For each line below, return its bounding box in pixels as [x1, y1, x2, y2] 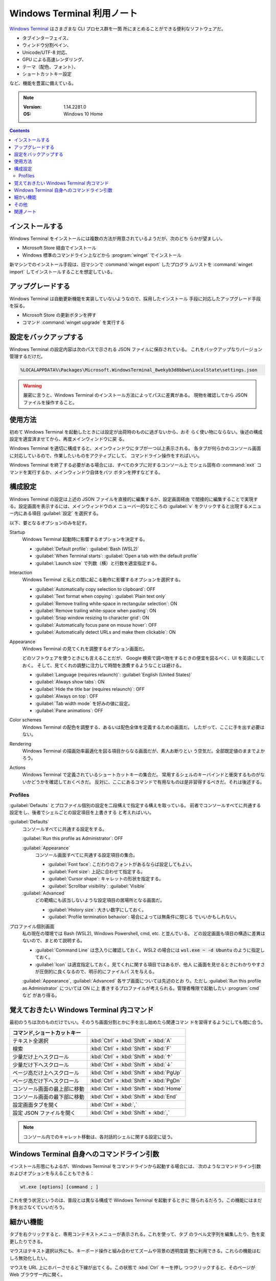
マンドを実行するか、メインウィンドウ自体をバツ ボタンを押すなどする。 [9, 469, 163, 475]
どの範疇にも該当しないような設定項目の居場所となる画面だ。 [35, 897, 165, 903]
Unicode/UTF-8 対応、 [22, 49, 71, 55]
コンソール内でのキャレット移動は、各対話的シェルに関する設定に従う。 [23, 1133, 176, 1140]
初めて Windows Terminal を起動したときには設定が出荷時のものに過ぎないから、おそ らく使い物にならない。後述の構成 [9, 428, 263, 435]
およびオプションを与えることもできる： [9, 1170, 95, 1176]
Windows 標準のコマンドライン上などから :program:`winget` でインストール [22, 252, 182, 258]
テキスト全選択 [12, 1038, 49, 1045]
